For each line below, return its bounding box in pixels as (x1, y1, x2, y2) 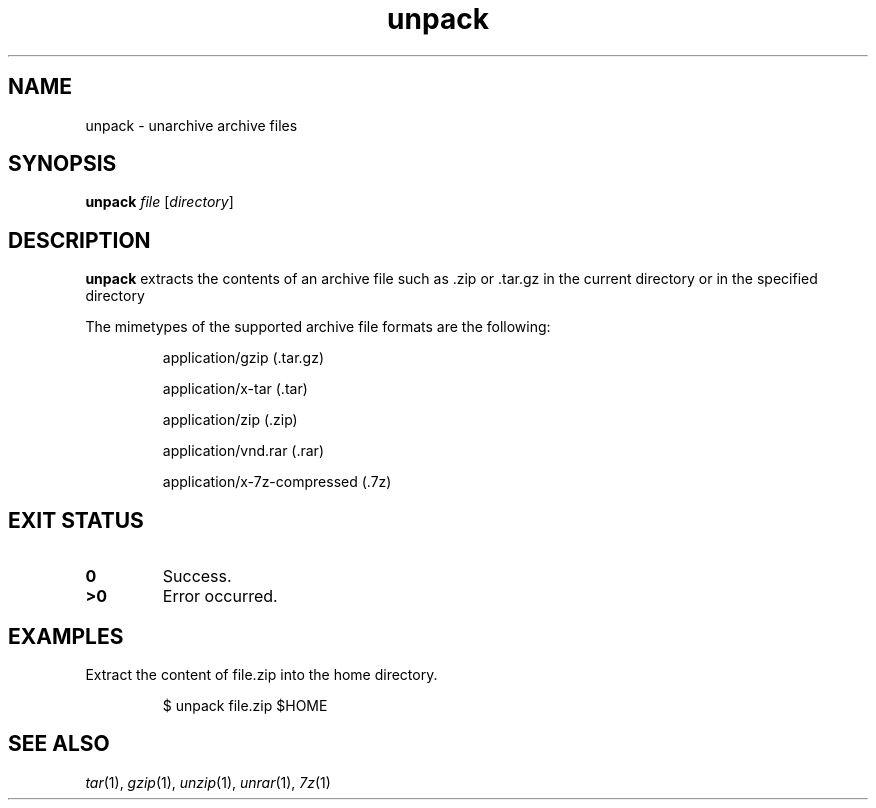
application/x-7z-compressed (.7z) (162, 473, 392, 491)
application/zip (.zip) (162, 411, 298, 429)
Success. (162, 566, 232, 587)
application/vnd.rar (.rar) (162, 442, 324, 460)
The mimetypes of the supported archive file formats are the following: (85, 318, 551, 336)
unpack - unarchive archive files (85, 116, 298, 134)
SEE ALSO (8, 731, 110, 757)
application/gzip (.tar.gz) (162, 349, 324, 367)
